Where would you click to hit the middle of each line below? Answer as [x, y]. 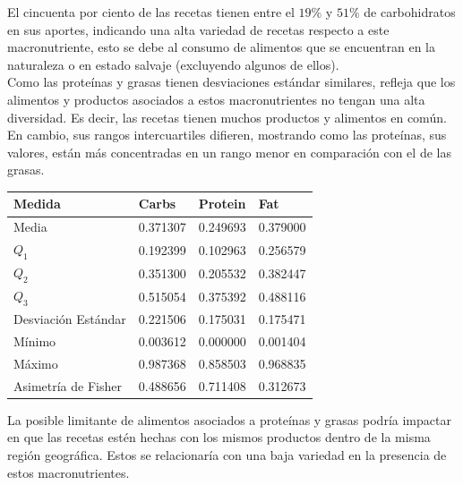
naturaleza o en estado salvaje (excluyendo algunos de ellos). [173, 64]
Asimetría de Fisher [68, 385]
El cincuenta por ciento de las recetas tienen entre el [151, 12]
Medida [37, 204]
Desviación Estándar [70, 319]
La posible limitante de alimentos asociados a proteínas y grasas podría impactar [229, 419]
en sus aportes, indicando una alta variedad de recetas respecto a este [198, 29]
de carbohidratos [410, 12]
